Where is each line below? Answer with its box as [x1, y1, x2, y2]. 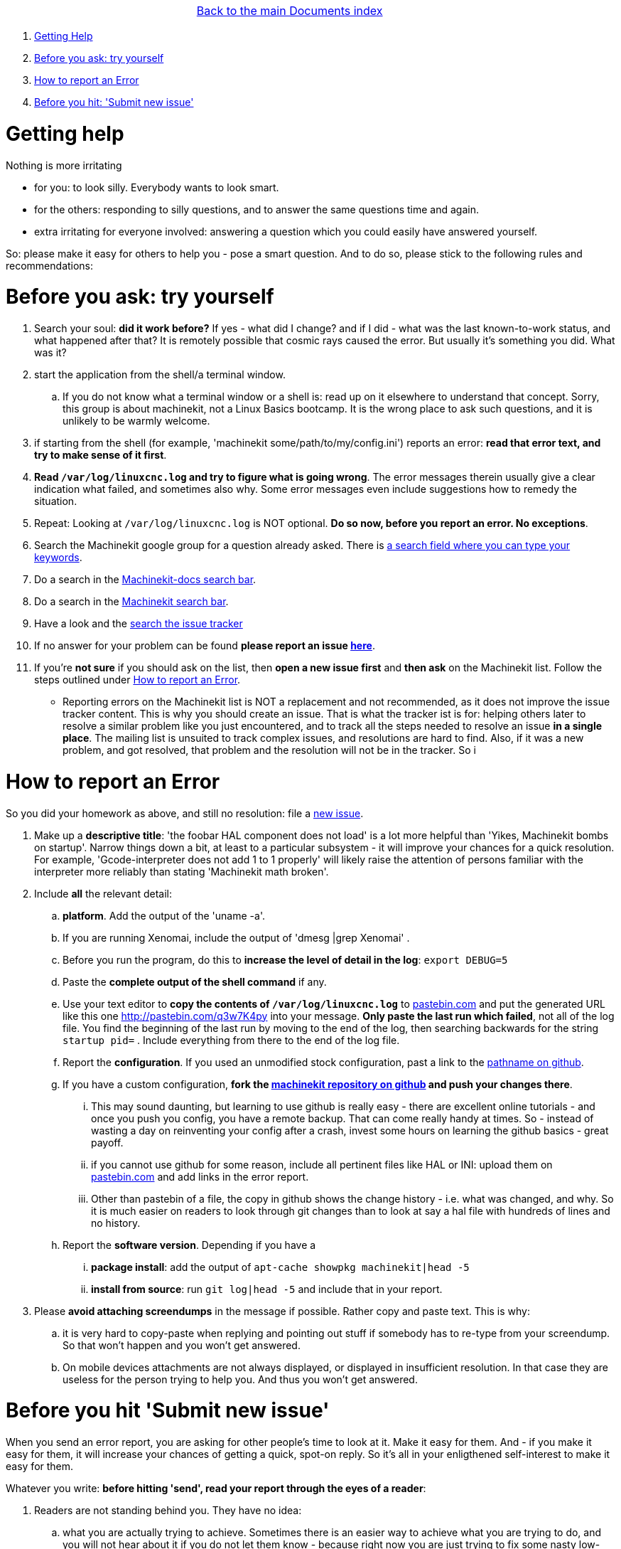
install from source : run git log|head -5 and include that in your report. [91, 1282, 443, 1295]
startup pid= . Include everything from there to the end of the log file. [63, 1033, 400, 1046]
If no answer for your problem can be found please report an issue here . [34, 639, 375, 651]
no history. [91, 1216, 141, 1229]
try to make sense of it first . [34, 449, 167, 461]
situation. [34, 495, 77, 507]
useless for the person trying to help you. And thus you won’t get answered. [63, 1373, 418, 1385]
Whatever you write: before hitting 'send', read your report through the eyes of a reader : [6, 1482, 426, 1494]
